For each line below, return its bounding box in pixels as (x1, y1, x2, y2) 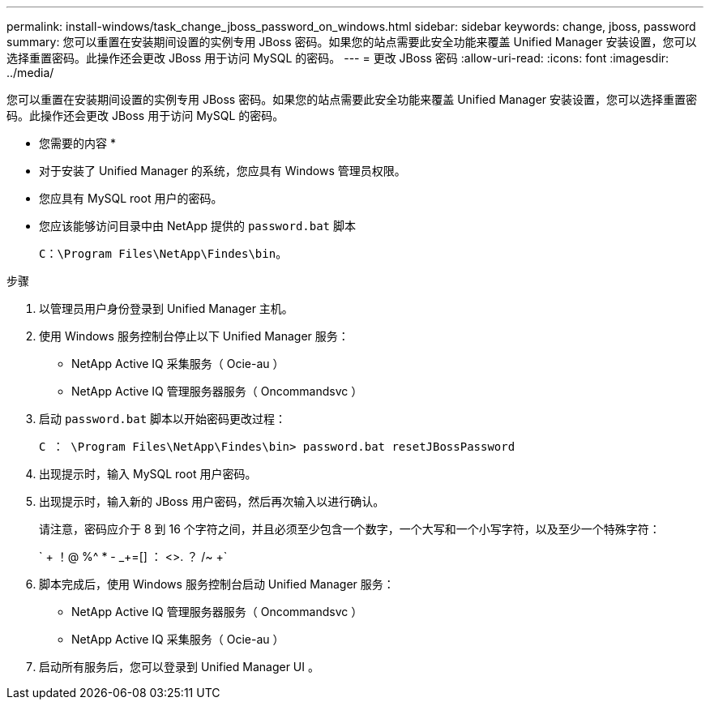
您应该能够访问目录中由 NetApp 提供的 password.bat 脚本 (39, 219, 356, 233)
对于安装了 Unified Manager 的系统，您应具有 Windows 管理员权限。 (39, 164, 406, 178)
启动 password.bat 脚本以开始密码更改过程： (39, 412, 287, 426)
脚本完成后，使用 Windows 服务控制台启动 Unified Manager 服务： (39, 577, 395, 591)
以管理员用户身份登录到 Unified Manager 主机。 (39, 302, 293, 315)
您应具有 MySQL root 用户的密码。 (39, 191, 223, 205)
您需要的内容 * (39, 136, 116, 150)
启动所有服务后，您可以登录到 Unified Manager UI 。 (39, 660, 319, 674)
